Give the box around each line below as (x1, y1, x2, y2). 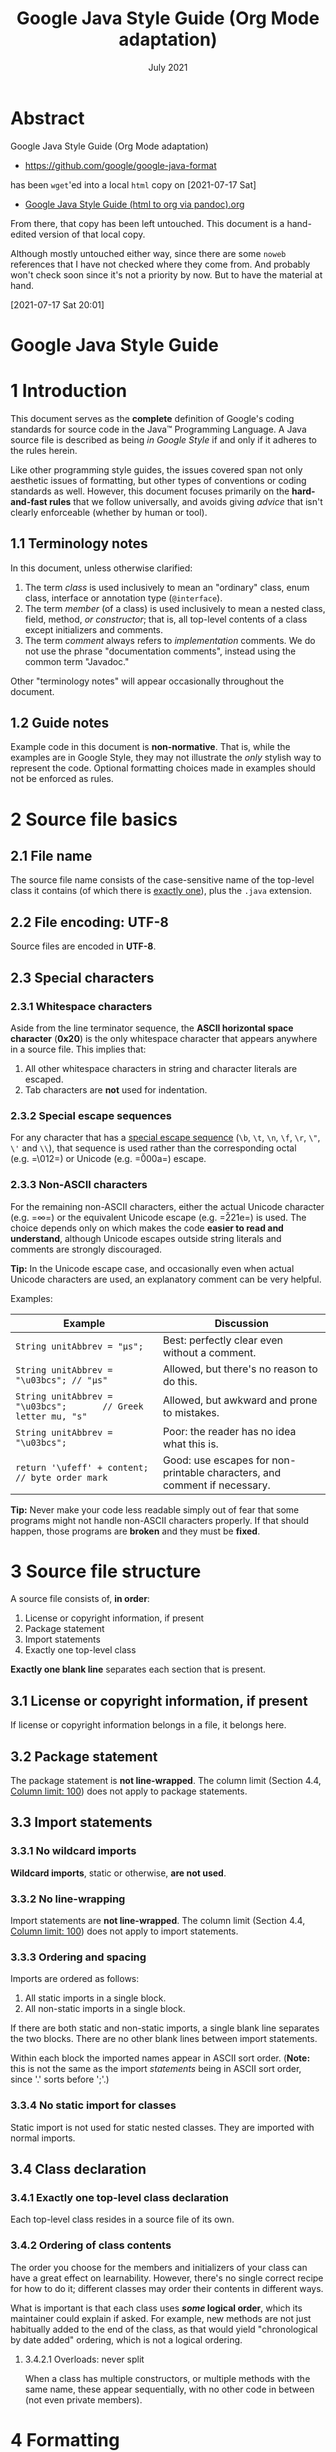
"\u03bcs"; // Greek (15, 1400, 144, 1412)
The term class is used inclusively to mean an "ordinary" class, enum (24, 581, 310, 593)
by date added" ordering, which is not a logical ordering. (10, 2333, 243, 2346)
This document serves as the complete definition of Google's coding (10, 412, 295, 424)
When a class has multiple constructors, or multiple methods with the (24, 2372, 311, 2384)
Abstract (10, 107, 85, 129)
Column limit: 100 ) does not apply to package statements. (10, 1785, 248, 1797)
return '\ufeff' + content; (15, 1462, 149, 1473)
